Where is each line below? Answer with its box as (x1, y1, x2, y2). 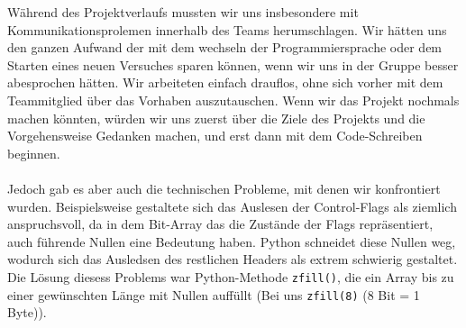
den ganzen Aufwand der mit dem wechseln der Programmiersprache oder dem (7, 38, 443, 57)
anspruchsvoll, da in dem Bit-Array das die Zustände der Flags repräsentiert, (7, 214, 434, 233)
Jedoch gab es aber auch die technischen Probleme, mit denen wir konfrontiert (7, 178, 441, 197)
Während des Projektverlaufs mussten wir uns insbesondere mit (7, 3, 359, 21)
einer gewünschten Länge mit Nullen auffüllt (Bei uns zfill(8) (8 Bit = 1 (7, 285, 420, 304)
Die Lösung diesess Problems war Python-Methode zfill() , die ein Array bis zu (7, 267, 454, 286)
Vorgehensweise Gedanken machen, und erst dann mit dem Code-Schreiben (7, 126, 423, 145)
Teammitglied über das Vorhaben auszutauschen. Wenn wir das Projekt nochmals (7, 90, 460, 109)
